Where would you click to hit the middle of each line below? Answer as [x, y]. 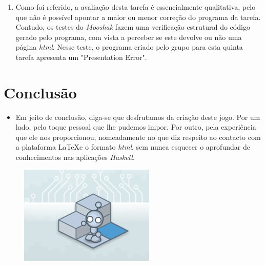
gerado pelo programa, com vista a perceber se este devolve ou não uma [129, 37]
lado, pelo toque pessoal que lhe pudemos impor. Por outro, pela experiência [136, 127]
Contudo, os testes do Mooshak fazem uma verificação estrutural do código [133, 27]
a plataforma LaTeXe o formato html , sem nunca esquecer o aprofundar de [133, 147]
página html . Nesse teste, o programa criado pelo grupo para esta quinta [129, 47]
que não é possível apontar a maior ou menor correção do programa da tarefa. [138, 17]
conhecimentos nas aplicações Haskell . [75, 157]
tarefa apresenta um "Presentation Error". [81, 57]
